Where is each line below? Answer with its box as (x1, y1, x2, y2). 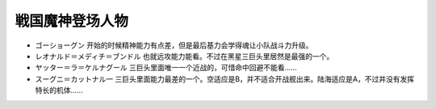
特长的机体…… (35, 86, 84, 95)
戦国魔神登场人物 (15, 12, 129, 30)
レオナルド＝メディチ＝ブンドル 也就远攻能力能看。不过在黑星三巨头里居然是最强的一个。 (35, 51, 334, 61)
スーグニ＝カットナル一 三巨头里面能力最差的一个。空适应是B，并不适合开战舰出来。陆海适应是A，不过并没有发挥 (35, 73, 415, 84)
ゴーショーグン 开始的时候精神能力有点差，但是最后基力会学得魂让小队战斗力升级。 (35, 40, 313, 50)
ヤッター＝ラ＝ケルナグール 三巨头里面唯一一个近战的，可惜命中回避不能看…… (35, 63, 298, 73)
